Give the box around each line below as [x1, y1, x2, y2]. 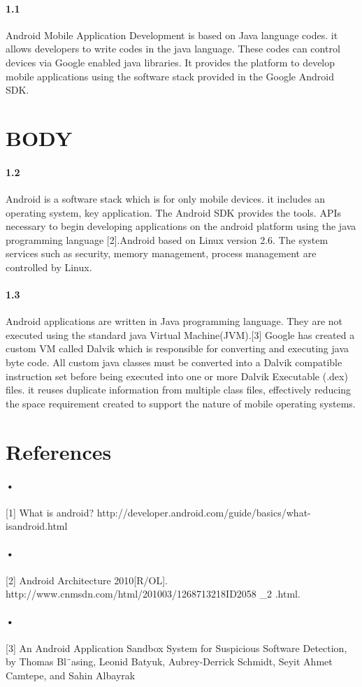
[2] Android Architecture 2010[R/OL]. [6, 572, 168, 587]
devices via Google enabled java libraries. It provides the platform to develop [6, 55, 335, 69]
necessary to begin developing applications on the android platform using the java [6, 219, 356, 233]
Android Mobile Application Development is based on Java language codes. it [6, 27, 338, 42]
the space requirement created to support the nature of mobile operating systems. [6, 396, 356, 410]
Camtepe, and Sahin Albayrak [6, 667, 136, 682]
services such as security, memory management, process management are [6, 246, 317, 261]
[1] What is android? [6, 505, 94, 519]
